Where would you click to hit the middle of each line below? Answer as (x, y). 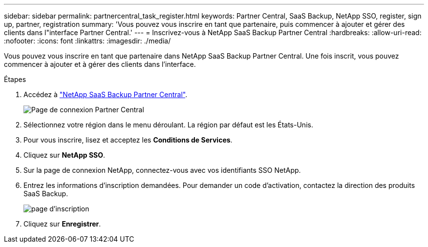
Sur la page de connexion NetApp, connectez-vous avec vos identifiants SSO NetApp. (162, 170)
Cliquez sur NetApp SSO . (64, 155)
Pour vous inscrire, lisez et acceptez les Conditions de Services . (128, 140)
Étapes (15, 79)
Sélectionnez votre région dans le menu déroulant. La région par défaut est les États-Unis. (168, 125)
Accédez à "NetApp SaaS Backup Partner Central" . (106, 94)
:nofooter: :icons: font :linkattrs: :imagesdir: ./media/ (87, 41)
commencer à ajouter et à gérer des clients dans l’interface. (100, 64)
